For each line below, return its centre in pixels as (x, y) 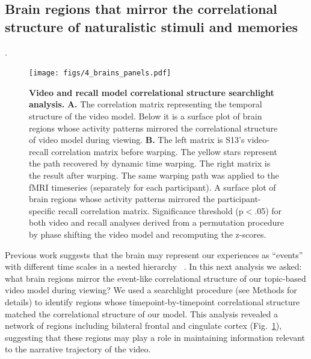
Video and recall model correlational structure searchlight (152, 92)
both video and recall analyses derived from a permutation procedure (156, 222)
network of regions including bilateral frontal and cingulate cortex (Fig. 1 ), (143, 326)
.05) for (268, 210)
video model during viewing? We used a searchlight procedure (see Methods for (151, 290)
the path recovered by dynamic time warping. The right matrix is (150, 163)
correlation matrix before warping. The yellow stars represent (164, 151)
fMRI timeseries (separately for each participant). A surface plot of (152, 187)
